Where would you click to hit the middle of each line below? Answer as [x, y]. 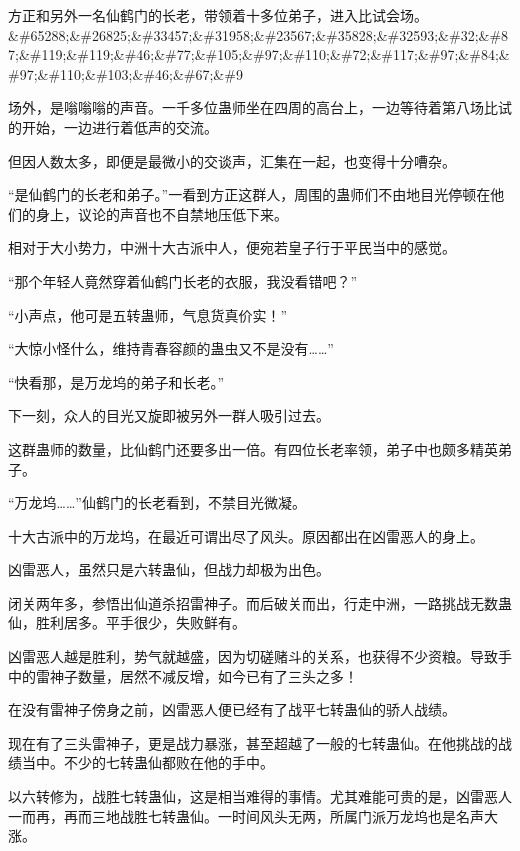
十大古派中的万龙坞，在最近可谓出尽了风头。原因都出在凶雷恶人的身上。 [246, 535]
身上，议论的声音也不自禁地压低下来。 [161, 213]
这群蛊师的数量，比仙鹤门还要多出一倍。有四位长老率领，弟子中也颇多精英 [253, 448]
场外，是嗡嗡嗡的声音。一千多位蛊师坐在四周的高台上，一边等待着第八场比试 [260, 107]
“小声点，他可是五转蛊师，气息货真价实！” [148, 314]
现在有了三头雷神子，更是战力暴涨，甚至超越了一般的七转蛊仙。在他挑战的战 [260, 742]
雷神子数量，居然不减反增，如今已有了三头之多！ [196, 675]
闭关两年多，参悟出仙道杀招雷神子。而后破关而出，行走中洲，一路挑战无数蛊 [260, 602]
